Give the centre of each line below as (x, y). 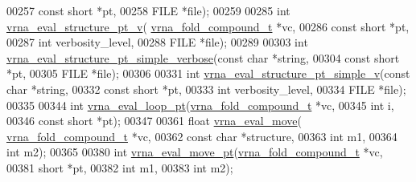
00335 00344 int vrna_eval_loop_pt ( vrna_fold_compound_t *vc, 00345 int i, (200, 105)
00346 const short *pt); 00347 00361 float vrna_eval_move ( (154, 121)
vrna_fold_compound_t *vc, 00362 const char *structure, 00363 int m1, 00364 (202, 136)
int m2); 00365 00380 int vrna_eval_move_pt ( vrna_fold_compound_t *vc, (195, 152)
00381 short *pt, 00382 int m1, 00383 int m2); (120, 167)
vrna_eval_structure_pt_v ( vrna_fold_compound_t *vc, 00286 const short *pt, (208, 26)
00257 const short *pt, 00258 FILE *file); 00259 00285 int (148, 10)
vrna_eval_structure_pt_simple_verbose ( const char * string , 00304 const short (203, 57)
